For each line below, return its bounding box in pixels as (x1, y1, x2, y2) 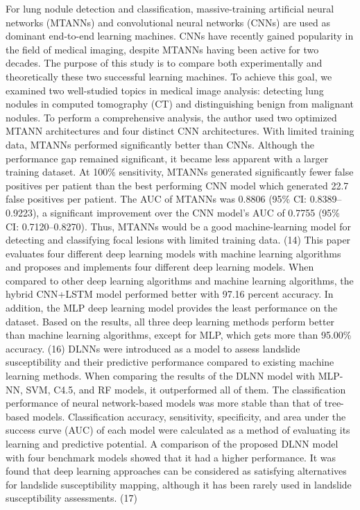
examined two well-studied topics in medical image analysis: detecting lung (6, 83, 324, 97)
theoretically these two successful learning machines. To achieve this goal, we (6, 69, 332, 83)
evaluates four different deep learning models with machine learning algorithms (6, 246, 341, 260)
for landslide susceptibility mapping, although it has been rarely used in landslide (6, 477, 352, 491)
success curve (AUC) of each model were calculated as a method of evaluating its (6, 423, 350, 437)
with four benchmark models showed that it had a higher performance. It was (6, 450, 336, 464)
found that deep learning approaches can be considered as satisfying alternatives (6, 464, 347, 478)
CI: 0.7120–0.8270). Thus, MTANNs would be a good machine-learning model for (6, 219, 352, 233)
